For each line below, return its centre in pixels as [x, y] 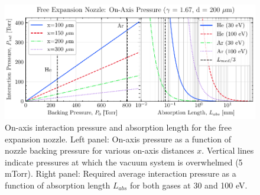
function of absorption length [58, 185]
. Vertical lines [228, 150]
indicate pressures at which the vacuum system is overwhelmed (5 [124, 162]
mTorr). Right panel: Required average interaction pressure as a [121, 173]
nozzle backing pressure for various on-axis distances [100, 150]
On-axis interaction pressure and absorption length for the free [118, 127]
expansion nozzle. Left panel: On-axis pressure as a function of [118, 139]
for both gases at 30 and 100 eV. [188, 185]
